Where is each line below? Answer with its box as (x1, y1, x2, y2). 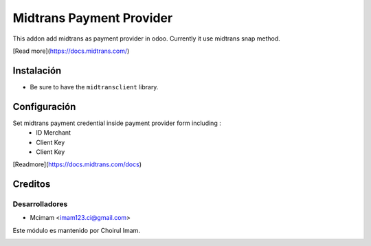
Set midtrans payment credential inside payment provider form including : (12, 119, 221, 127)
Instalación (12, 65, 62, 76)
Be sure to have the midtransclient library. (30, 82, 159, 91)
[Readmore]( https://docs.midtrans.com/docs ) (12, 160, 142, 168)
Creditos (12, 179, 51, 190)
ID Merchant (36, 128, 71, 137)
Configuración (12, 100, 76, 113)
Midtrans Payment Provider (12, 10, 173, 25)
